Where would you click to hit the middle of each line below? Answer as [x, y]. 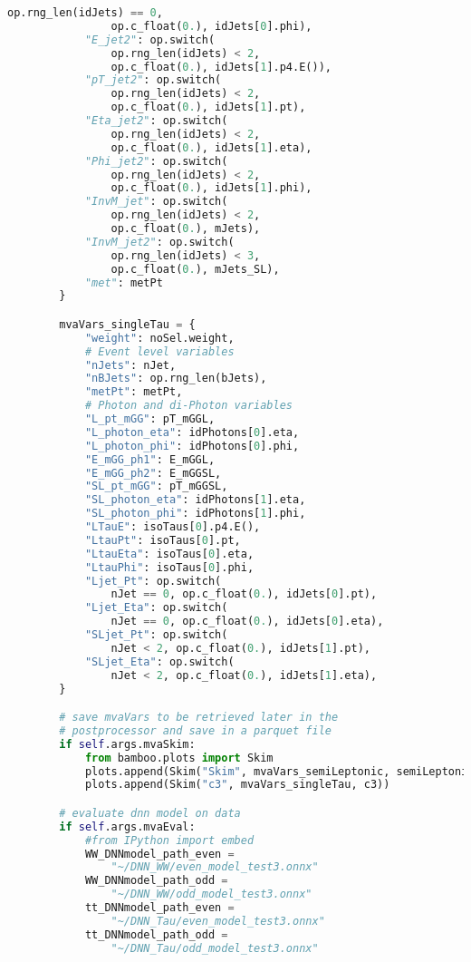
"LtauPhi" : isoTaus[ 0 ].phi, [169, 567]
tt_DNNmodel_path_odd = [156, 934]
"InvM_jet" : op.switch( [156, 202]
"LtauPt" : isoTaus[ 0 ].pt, [163, 540]
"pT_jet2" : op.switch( [153, 80]
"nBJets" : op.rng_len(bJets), [176, 379]
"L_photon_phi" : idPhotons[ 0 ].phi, [192, 446]
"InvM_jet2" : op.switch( [159, 242]
